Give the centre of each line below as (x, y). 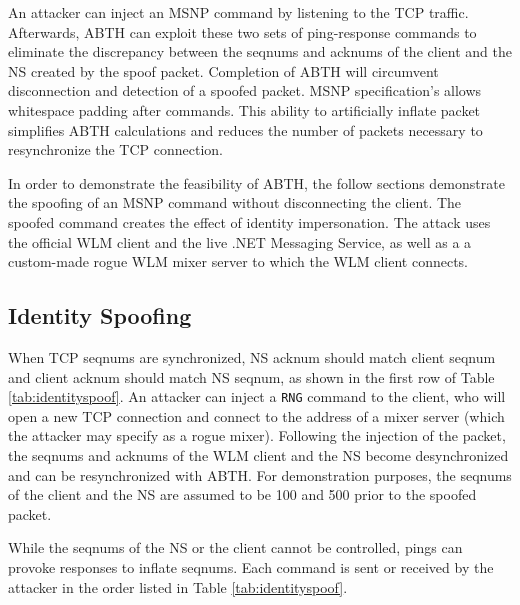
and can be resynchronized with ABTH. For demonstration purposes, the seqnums (260, 474)
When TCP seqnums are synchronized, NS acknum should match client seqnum (252, 356)
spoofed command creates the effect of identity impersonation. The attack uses (249, 221)
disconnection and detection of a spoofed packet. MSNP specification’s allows (245, 90)
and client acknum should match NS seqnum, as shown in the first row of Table (251, 376)
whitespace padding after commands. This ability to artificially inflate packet (244, 109)
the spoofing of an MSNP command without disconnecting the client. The (235, 202)
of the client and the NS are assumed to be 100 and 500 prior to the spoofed (242, 494)
